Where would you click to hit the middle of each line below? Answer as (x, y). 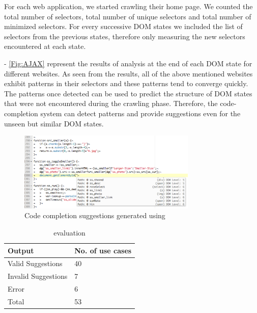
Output (21, 250)
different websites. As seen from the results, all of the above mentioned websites (128, 73)
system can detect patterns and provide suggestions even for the (140, 113)
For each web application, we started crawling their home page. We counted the (128, 6)
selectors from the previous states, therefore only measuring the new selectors (125, 36)
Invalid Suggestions (38, 276)
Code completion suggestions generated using (95, 215)
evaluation (69, 233)
